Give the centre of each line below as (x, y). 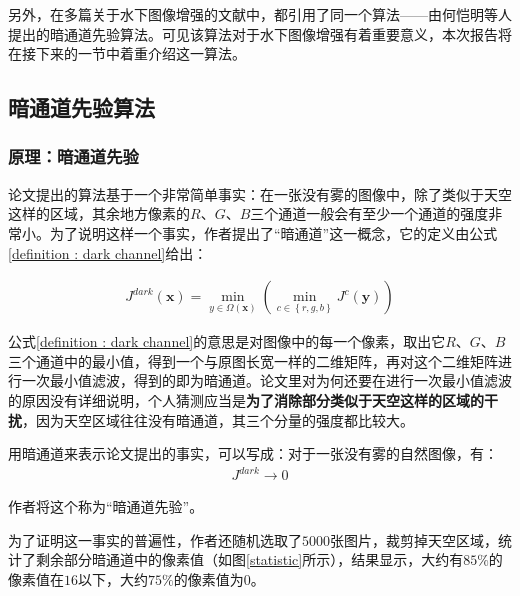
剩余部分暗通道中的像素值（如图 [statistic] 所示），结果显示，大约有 (249, 559)
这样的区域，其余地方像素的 (99, 213)
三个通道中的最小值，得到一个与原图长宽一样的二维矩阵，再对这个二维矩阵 (253, 360)
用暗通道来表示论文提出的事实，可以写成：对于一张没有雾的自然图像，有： (253, 453)
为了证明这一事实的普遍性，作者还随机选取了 (155, 539)
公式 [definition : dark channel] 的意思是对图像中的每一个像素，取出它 (227, 341)
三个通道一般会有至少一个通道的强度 (369, 213)
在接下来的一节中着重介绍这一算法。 (127, 53)
